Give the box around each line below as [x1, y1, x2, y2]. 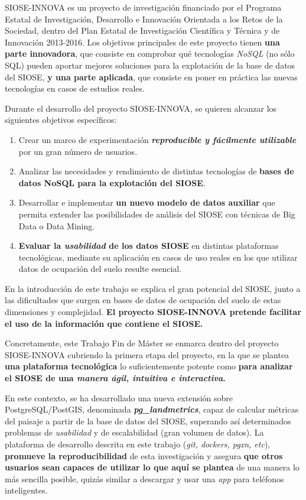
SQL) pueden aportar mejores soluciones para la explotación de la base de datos [5, 59, 295, 71]
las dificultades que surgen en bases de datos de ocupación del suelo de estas [5, 294, 281, 306]
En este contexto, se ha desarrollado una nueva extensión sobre [5, 391, 233, 404]
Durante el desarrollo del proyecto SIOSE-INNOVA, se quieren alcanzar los [5, 102, 277, 114]
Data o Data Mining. [18, 219, 95, 232]
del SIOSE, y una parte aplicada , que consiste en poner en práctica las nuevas [5, 70, 298, 83]
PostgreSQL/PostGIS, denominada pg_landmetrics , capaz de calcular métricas [5, 403, 299, 415]
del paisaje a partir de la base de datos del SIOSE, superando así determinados [5, 414, 291, 427]
